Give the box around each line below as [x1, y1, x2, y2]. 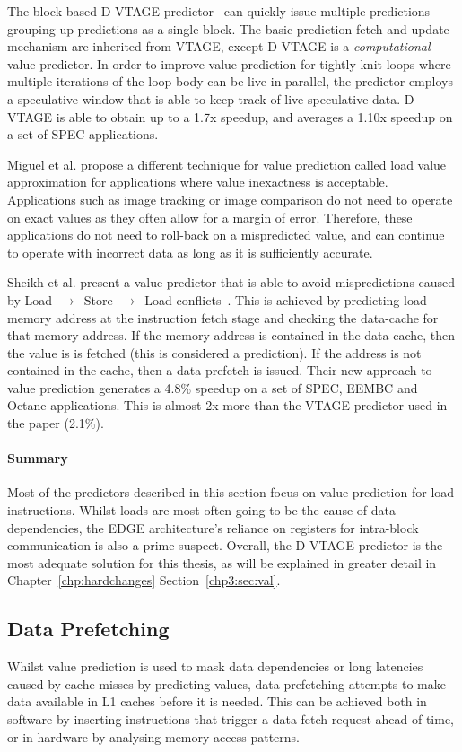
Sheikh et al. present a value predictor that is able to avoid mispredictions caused [7, 273, 456, 292]
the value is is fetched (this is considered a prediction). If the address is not [7, 343, 422, 362]
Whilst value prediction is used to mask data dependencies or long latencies [7, 657, 423, 676]
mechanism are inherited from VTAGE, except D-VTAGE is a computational [7, 37, 431, 56]
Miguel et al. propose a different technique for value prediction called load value [7, 154, 447, 173]
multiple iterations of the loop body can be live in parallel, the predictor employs [7, 72, 453, 91]
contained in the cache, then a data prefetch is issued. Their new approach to [7, 361, 432, 380]
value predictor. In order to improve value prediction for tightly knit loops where [7, 54, 451, 73]
